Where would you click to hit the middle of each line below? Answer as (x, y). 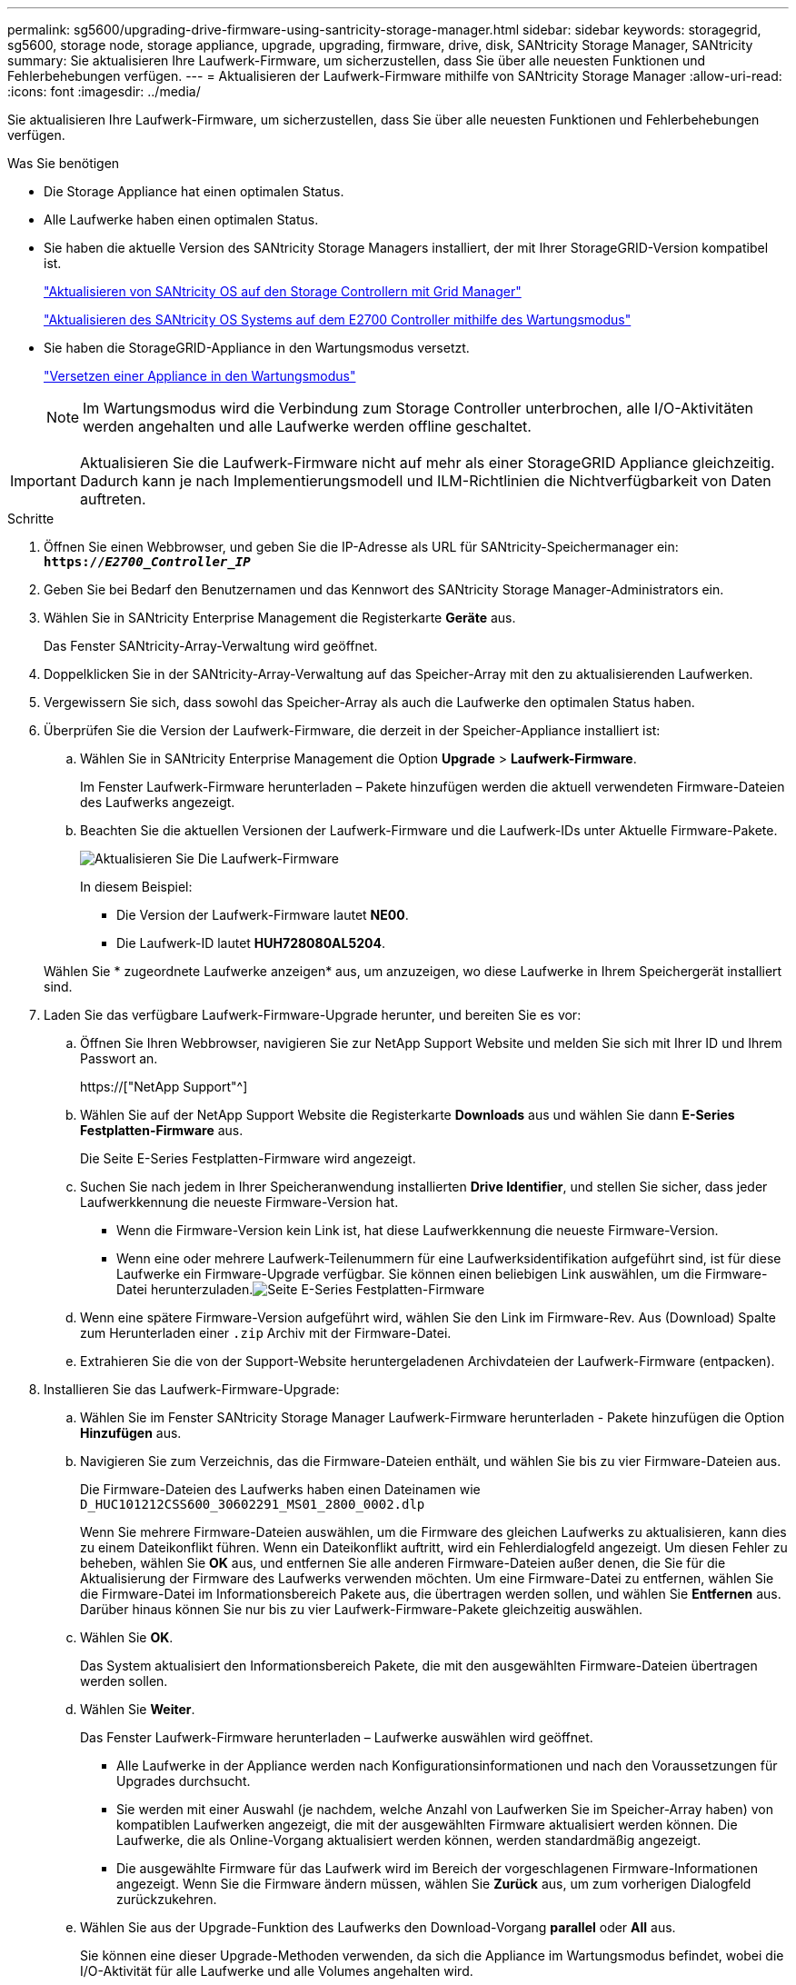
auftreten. (113, 499)
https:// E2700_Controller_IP (147, 562)
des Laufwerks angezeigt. (158, 802)
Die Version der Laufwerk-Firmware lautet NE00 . (263, 915)
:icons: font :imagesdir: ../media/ (104, 91)
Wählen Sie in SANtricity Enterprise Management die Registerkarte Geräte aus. (280, 618)
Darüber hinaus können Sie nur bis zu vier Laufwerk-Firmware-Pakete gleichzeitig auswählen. (362, 1609)
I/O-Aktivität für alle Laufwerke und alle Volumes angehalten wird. (277, 1971)
